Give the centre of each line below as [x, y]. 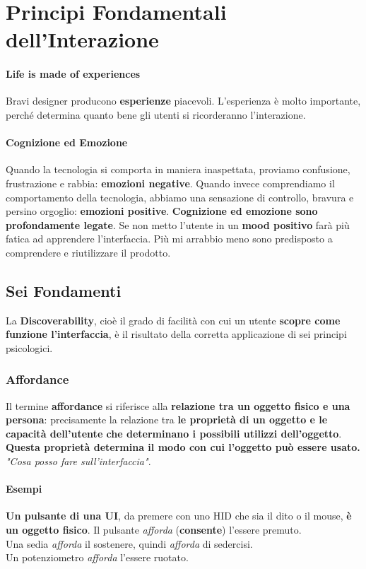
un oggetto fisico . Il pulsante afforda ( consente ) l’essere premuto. [154, 530]
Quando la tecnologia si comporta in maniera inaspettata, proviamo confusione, [178, 169]
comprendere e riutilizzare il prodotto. [88, 252]
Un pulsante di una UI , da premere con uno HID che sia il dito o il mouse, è [179, 516]
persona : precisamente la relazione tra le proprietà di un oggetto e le [167, 420]
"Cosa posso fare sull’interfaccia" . [78, 461]
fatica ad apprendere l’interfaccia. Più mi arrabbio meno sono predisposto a [169, 239]
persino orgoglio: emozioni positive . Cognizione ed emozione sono [162, 211]
